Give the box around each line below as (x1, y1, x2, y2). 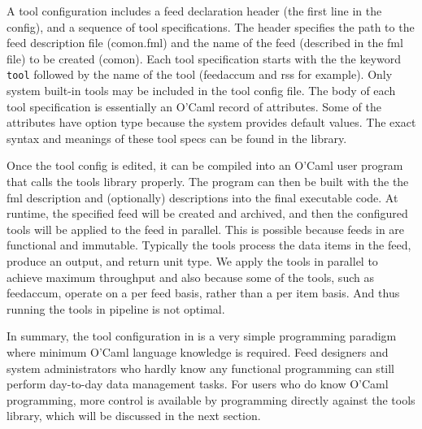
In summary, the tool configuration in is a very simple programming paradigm (7, 327, 397, 344)
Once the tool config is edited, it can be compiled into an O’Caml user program (7, 157, 403, 174)
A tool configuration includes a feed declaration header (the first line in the (7, 2, 382, 19)
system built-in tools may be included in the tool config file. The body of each (7, 82, 396, 99)
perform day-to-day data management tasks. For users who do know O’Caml (7, 375, 389, 392)
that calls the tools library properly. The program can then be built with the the (7, 173, 409, 189)
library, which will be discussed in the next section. (7, 407, 261, 424)
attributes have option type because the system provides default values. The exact (7, 114, 416, 131)
